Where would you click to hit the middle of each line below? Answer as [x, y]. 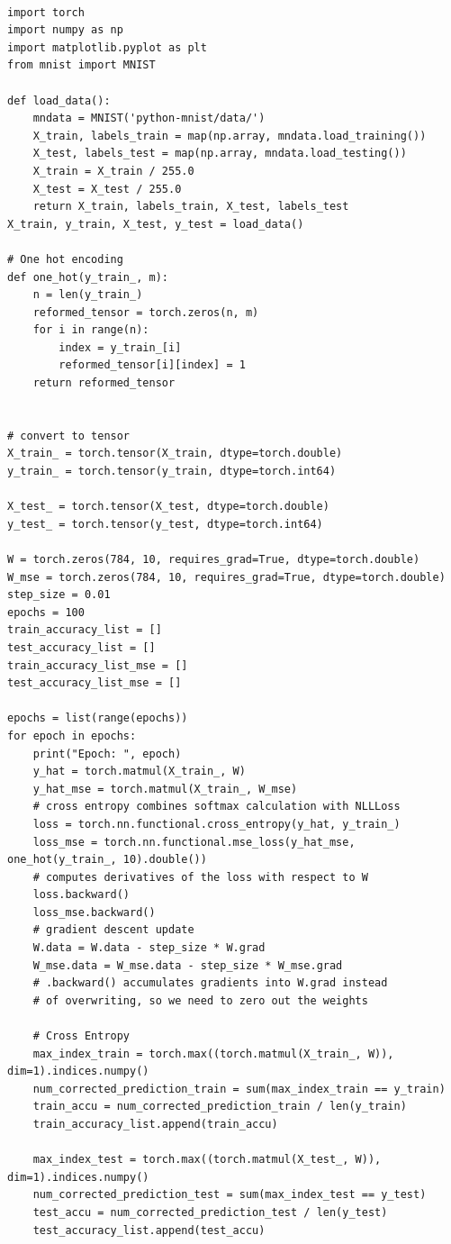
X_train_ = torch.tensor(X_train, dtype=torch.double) [175, 454]
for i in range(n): [91, 330]
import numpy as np [65, 30]
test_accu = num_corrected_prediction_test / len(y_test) [210, 1212]
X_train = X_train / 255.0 [113, 171]
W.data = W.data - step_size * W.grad [149, 948]
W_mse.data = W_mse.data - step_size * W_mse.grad [188, 965]
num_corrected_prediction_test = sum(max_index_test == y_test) [230, 1195]
